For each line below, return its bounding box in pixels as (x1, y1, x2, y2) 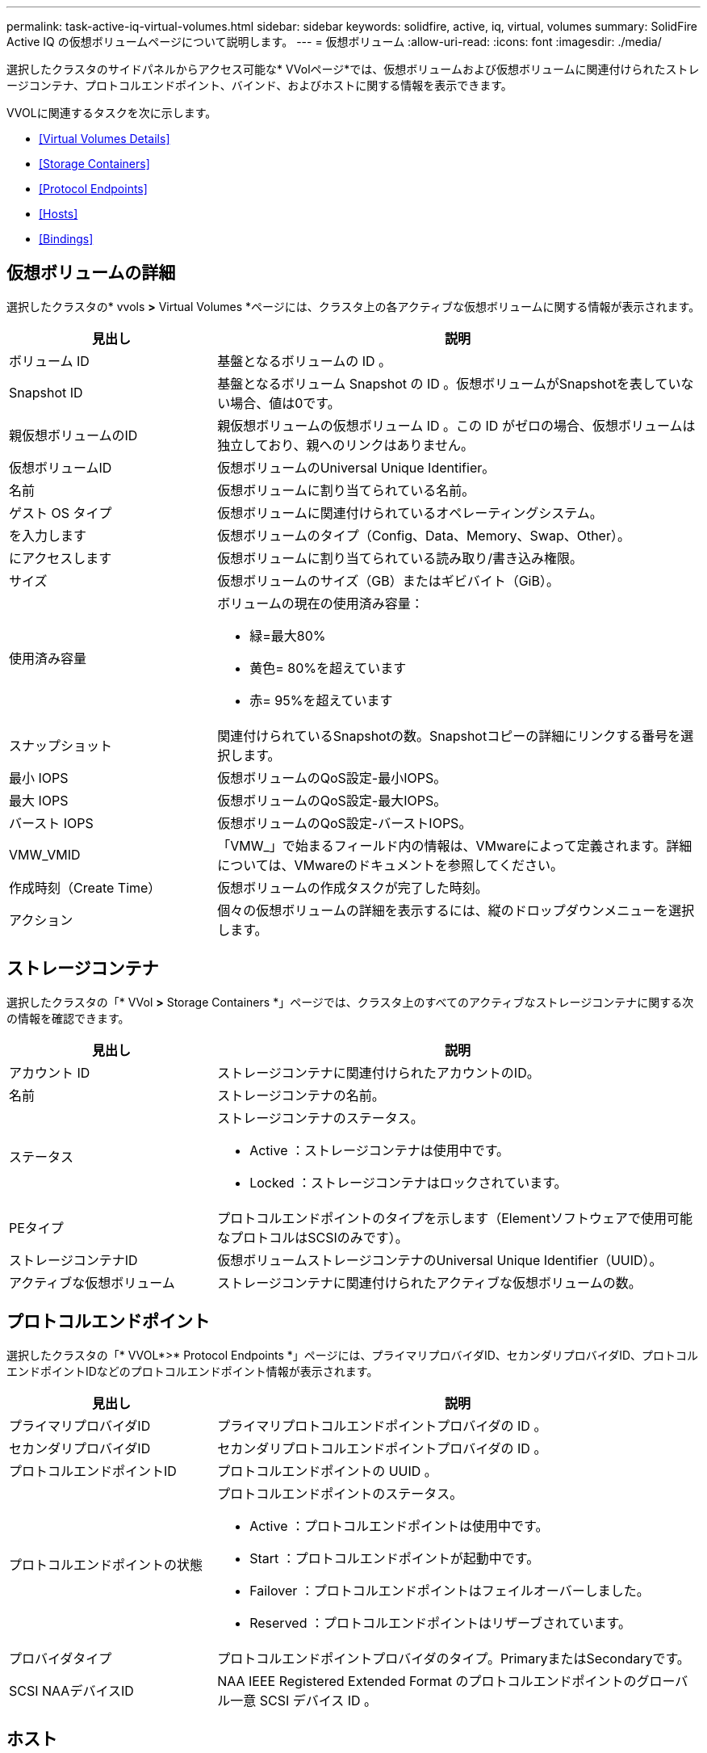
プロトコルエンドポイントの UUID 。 (217, 1462, 437, 1479)
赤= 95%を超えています (249, 692, 393, 708)
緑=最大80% (249, 627, 326, 644)
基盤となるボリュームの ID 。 (217, 352, 392, 369)
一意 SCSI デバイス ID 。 (230, 1692, 378, 1709)
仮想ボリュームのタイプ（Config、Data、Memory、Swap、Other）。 (217, 527, 630, 544)
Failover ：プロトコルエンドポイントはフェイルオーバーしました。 (249, 1582, 650, 1599)
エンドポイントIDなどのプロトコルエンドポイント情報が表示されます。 (6, 1364, 379, 1378)
